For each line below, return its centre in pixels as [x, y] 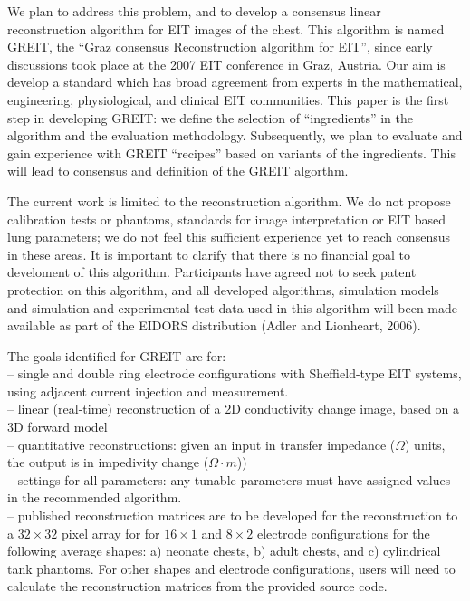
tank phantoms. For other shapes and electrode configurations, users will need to [231, 568]
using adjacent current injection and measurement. [148, 391]
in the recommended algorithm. [95, 497]
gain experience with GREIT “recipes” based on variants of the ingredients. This [231, 153]
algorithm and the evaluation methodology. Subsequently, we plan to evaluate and [235, 135]
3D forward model [58, 427]
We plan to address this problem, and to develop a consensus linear [194, 11]
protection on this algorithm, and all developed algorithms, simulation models [223, 289]
